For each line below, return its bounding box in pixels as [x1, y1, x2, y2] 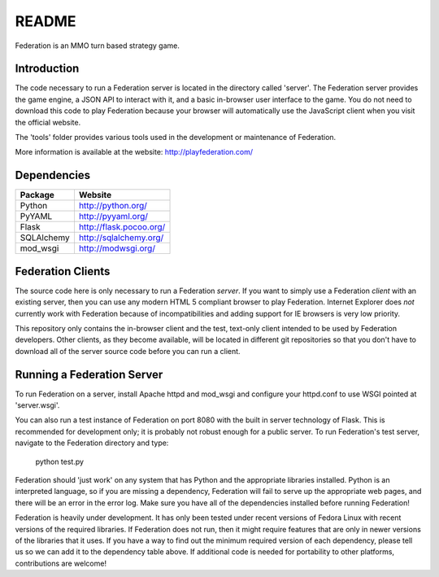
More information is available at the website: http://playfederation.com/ [15, 147, 254, 157]
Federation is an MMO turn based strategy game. [15, 41, 180, 50]
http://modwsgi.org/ [78, 243, 156, 254]
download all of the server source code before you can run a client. [15, 346, 241, 356]
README [15, 12, 76, 30]
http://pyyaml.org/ [78, 211, 149, 222]
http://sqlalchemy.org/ [78, 232, 164, 243]
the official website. [15, 117, 81, 127]
